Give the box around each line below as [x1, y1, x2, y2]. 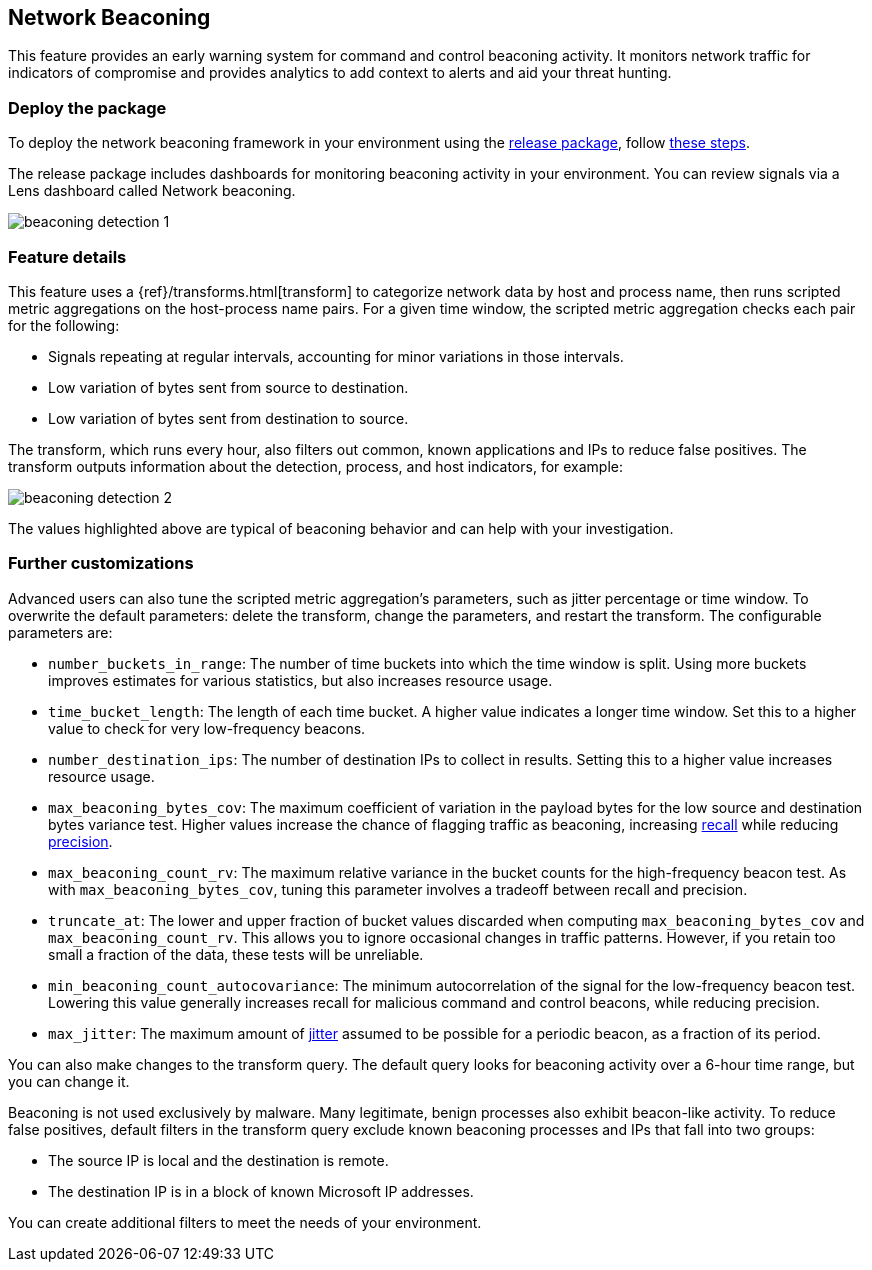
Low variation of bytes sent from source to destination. [48, 378, 409, 396]
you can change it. [8, 1072, 130, 1090]
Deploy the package [8, 97, 167, 118]
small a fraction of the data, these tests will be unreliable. [48, 945, 424, 963]
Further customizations [8, 553, 194, 574]
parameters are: [8, 623, 113, 641]
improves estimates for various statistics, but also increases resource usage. [48, 671, 553, 689]
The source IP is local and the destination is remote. [48, 1151, 389, 1169]
